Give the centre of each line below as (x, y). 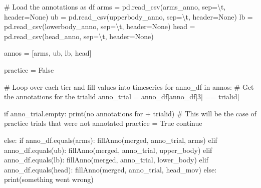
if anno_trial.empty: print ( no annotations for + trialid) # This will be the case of (130, 113)
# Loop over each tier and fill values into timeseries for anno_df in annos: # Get (129, 86)
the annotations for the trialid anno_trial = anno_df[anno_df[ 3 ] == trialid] (122, 97)
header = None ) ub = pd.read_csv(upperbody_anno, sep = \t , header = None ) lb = (128, 16)
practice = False (29, 69)
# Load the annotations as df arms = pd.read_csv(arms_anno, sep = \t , (115, 7)
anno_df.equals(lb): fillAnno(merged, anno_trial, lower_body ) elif (106, 160)
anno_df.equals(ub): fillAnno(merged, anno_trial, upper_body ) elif (108, 150)
